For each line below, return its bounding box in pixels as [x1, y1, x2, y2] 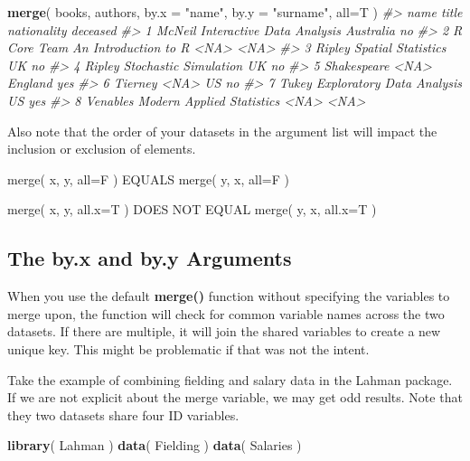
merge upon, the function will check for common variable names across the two [7, 304, 445, 323]
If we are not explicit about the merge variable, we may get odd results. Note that [7, 388, 463, 407]
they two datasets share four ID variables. [7, 405, 240, 424]
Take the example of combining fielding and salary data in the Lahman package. [7, 370, 453, 389]
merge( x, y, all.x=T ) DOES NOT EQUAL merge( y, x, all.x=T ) [7, 200, 377, 219]
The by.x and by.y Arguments [7, 244, 292, 272]
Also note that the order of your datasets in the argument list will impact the [7, 121, 437, 140]
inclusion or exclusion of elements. [7, 139, 196, 158]
